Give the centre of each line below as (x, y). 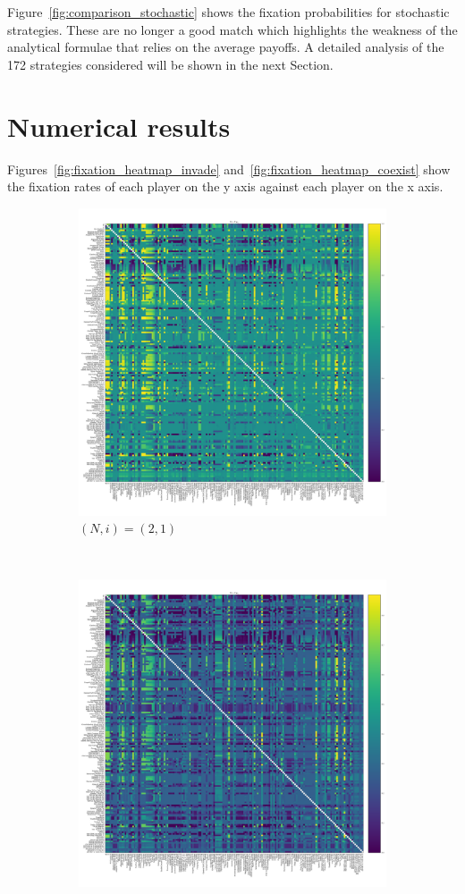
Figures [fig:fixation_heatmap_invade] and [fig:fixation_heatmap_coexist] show (229, 169)
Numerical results (119, 126)
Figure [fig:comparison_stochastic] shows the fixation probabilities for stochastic (228, 12)
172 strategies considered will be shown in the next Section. (170, 64)
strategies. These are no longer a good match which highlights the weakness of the (232, 29)
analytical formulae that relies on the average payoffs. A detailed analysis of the (226, 47)
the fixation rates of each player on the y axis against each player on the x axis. (225, 186)
